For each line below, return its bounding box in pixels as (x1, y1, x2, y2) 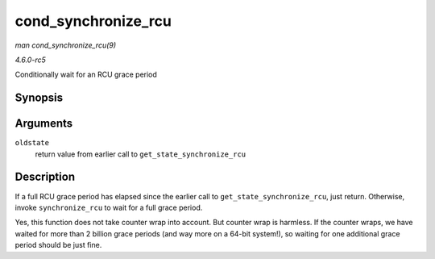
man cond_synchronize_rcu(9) (14, 40, 117, 50)
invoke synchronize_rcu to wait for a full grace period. (14, 203, 203, 212)
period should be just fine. (14, 240, 102, 250)
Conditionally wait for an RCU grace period (14, 69, 157, 80)
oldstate (14, 138, 50, 148)
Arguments (14, 117, 73, 131)
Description (14, 170, 76, 184)
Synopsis (14, 91, 64, 105)
